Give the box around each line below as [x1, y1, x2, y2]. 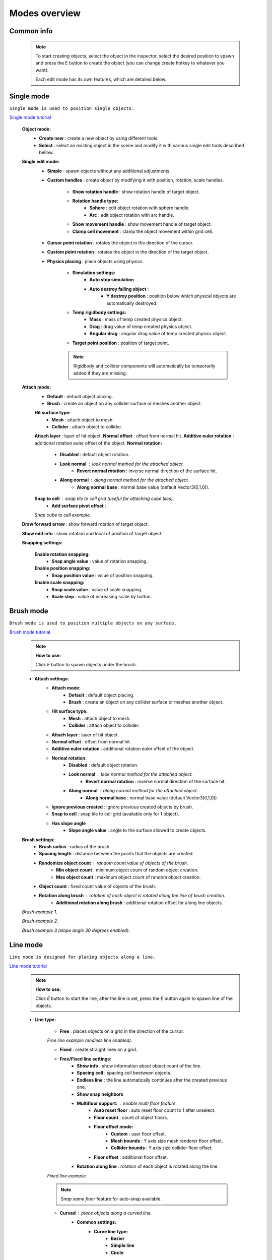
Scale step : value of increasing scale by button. [51, 593, 152, 599]
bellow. [39, 149, 54, 155]
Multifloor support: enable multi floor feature [77, 1100, 176, 1106]
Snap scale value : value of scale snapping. [51, 586, 143, 592]
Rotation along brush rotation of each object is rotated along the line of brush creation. [39, 893, 226, 899]
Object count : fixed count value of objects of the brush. [39, 883, 156, 889]
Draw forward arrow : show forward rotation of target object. [22, 521, 149, 527]
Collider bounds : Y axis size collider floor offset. [111, 1145, 213, 1151]
